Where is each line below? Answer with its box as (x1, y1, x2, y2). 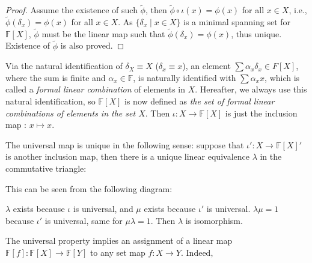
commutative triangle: (5, 162, 87, 174)
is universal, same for (44, 214, 123, 226)
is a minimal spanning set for (183, 16, 291, 28)
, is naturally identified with (133, 71, 236, 83)
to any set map (90, 246, 145, 258)
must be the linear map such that (41, 27, 165, 40)
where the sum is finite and (5, 71, 106, 83)
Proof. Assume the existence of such (5, 4, 138, 16)
